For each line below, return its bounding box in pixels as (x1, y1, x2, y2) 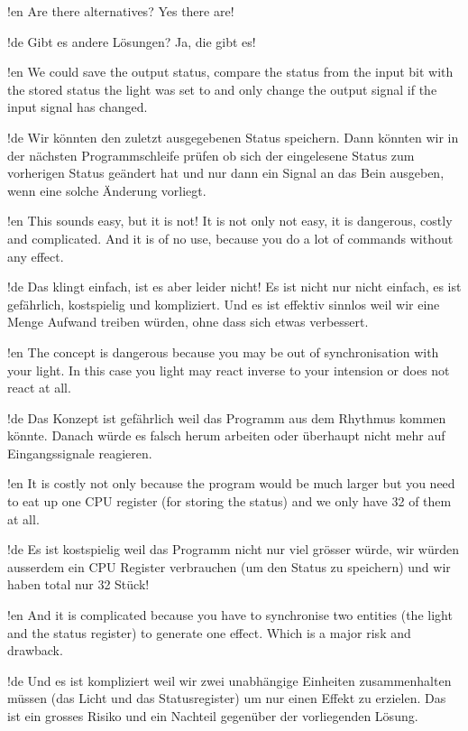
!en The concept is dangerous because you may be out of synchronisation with (7, 342, 439, 361)
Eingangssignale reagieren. (7, 443, 152, 462)
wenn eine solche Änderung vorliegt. (7, 180, 206, 199)
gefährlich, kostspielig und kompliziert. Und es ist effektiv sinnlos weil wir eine (7, 294, 440, 313)
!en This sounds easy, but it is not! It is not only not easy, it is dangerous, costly (7, 211, 453, 230)
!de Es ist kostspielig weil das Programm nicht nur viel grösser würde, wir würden (7, 540, 459, 559)
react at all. (7, 378, 71, 397)
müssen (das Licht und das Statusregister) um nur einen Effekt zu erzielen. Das (7, 689, 446, 708)
